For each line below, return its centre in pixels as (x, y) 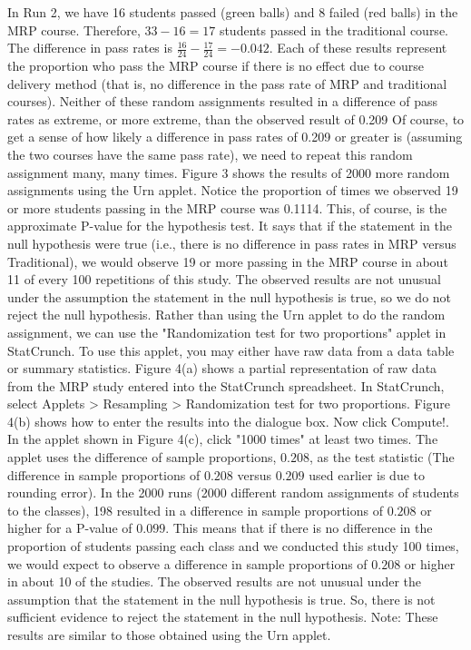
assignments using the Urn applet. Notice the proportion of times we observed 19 (233, 190)
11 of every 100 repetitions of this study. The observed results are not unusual (224, 279)
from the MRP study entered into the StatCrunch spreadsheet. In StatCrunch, (226, 385)
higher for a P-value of (70, 528)
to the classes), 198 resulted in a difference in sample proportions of (195, 510)
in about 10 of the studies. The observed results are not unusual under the (215, 581)
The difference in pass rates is (90, 48)
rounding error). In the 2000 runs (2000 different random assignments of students (233, 492)
